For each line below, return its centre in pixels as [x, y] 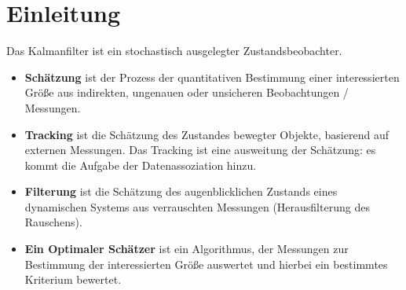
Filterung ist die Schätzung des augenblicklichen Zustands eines [181, 191]
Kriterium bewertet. [73, 279]
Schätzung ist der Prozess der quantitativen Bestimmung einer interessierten [212, 77]
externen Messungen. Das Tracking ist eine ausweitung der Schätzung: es [200, 150]
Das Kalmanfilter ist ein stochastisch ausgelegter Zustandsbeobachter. [174, 51]
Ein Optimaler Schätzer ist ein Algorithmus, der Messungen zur [187, 249]
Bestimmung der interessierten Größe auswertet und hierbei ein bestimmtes [206, 264]
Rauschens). [53, 222]
